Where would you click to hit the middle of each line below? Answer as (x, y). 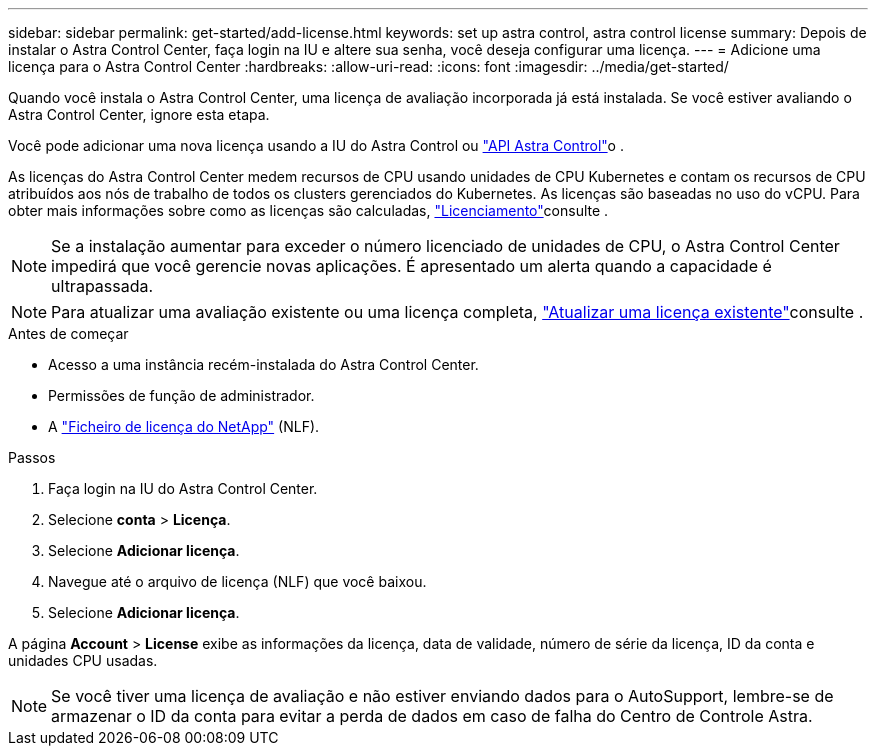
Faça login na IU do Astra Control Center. (183, 488)
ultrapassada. (102, 286)
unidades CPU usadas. (83, 660)
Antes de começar (68, 333)
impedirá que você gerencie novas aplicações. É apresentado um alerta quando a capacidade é (411, 266)
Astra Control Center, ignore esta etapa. (139, 114)
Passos (32, 457)
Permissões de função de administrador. (181, 395)
